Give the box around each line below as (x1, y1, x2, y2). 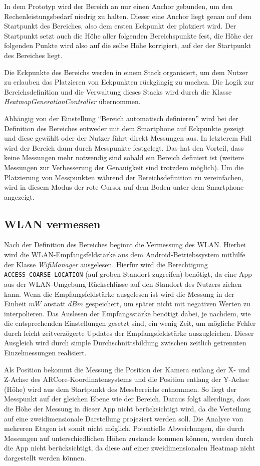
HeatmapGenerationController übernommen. (4, 96, 141, 107)
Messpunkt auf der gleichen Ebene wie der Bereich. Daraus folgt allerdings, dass (4, 393, 250, 404)
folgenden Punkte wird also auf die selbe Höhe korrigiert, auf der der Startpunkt (4, 40, 251, 51)
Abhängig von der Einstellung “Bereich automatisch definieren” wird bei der (4, 113, 238, 123)
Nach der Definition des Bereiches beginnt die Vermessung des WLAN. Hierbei (4, 239, 246, 250)
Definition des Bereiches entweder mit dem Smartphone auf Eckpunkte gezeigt (4, 123, 244, 133)
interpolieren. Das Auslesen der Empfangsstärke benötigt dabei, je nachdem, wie (4, 308, 251, 318)
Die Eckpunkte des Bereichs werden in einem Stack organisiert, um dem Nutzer (4, 67, 248, 77)
